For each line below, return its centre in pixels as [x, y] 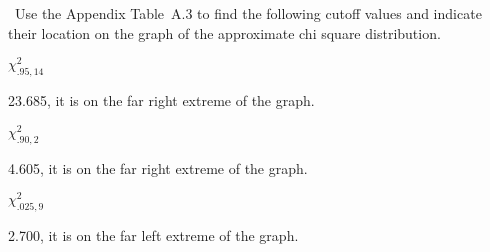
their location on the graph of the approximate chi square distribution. [224, 32]
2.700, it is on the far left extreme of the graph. [153, 235]
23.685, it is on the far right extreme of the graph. [161, 100]
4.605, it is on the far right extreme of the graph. [158, 167]
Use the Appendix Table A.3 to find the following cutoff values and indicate [248, 13]
